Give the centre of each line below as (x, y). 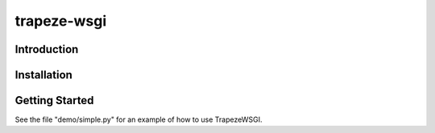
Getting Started (54, 101)
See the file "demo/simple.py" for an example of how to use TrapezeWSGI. (139, 119)
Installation (43, 75)
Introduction (47, 49)
